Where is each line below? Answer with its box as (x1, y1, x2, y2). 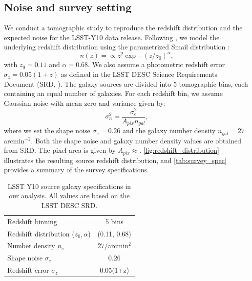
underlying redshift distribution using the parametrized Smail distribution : (4, 42, 230, 52)
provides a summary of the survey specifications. (4, 164, 149, 175)
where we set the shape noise (4, 125, 90, 136)
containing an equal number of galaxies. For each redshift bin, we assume (4, 88, 223, 98)
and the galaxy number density (123, 125, 216, 136)
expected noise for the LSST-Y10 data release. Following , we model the (4, 32, 220, 42)
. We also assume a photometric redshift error (88, 59, 225, 70)
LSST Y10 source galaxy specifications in (7, 181, 131, 191)
